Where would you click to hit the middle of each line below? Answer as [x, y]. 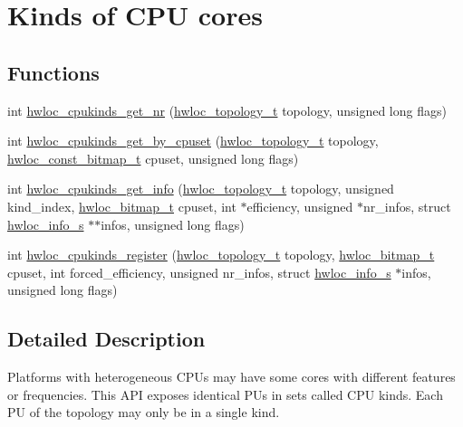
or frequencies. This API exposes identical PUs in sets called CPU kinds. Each [225, 394]
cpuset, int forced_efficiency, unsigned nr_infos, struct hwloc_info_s [199, 272]
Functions [53, 72]
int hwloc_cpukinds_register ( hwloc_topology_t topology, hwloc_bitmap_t [221, 255]
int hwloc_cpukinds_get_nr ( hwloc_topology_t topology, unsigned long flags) [227, 110]
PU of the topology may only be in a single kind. [144, 412]
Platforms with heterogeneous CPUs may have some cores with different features [231, 377]
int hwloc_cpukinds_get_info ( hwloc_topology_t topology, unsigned [201, 189]
